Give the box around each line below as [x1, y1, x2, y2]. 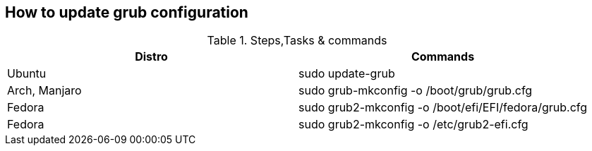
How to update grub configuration [5, 4, 248, 21]
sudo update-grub [298, 66, 395, 81]
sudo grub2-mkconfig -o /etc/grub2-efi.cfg [298, 117, 528, 132]
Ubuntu [7, 66, 47, 81]
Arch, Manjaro [7, 83, 82, 98]
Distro [135, 49, 168, 64]
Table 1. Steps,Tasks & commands [207, 33, 387, 48]
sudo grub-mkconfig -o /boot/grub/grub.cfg [298, 83, 533, 98]
